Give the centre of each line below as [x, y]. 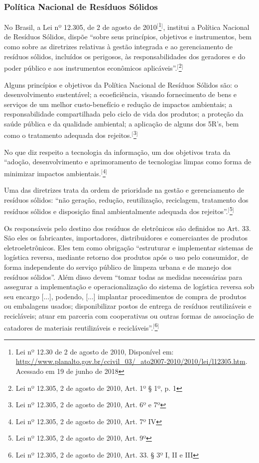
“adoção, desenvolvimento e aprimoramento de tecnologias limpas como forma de [128, 162]
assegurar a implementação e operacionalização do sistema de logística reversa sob [129, 287]
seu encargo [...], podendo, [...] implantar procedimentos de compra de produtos [125, 296]
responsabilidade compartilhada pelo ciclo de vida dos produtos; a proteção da [124, 114]
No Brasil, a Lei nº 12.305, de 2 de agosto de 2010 [80, 27]
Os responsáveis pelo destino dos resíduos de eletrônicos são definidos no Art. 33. [128, 228]
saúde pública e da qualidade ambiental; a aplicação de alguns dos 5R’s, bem [122, 123]
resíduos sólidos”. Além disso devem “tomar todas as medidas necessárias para [123, 277]
